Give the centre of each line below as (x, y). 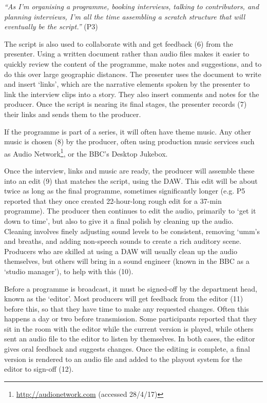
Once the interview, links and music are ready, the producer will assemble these (129, 170)
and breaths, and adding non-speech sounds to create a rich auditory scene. (123, 241)
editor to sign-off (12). (39, 369)
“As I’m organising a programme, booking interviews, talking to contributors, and (132, 6)
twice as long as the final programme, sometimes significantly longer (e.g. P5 (125, 191)
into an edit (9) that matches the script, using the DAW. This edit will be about (131, 180)
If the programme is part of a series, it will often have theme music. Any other (128, 131)
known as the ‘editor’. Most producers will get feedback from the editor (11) (124, 299)
